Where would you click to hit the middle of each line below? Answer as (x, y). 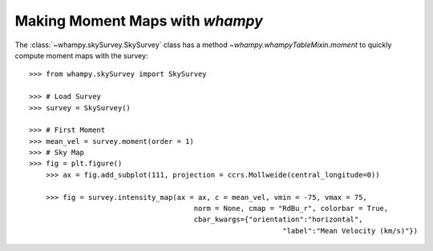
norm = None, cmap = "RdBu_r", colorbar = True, (291, 209)
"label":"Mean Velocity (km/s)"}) (350, 231)
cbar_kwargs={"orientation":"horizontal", (278, 219)
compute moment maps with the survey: (81, 55)
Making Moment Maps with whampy (139, 21)
